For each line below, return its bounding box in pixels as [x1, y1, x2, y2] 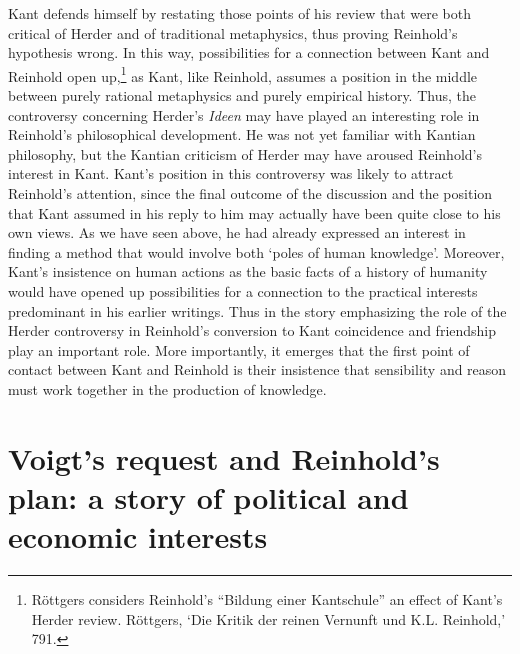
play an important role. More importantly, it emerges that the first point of [8, 339, 470, 360]
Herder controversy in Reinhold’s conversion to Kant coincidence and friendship [8, 320, 497, 341]
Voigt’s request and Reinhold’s [8, 437, 440, 478]
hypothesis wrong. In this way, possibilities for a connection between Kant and [8, 42, 490, 63]
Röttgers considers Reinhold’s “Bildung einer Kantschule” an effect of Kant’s [31, 589, 503, 610]
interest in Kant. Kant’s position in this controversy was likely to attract [8, 163, 454, 184]
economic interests [8, 516, 268, 557]
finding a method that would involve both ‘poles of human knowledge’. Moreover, [8, 241, 505, 262]
